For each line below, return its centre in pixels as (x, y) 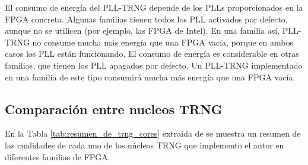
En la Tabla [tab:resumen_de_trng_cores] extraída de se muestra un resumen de (153, 133)
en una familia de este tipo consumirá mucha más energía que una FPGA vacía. (150, 77)
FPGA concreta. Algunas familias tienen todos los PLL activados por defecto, (146, 19)
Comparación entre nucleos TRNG (114, 109)
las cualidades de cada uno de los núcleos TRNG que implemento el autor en (145, 145)
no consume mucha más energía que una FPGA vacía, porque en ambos (163, 42)
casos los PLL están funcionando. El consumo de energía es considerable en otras (152, 54)
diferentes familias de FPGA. (58, 156)
